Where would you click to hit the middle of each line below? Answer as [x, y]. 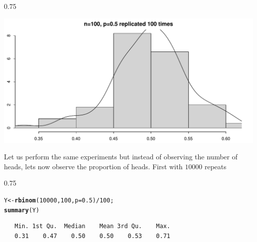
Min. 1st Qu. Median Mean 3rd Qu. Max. [92, 226]
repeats [215, 166]
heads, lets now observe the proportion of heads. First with [93, 166]
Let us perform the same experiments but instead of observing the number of [121, 157]
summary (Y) [22, 210]
